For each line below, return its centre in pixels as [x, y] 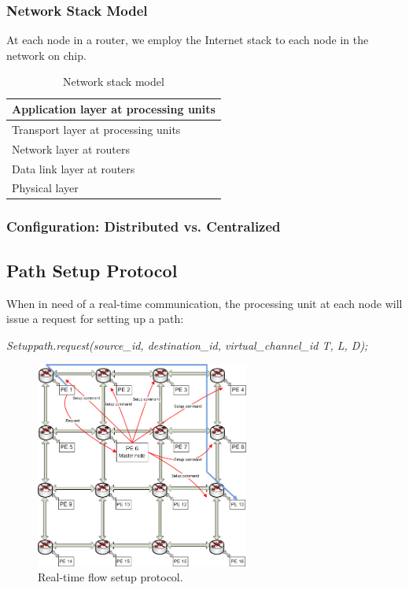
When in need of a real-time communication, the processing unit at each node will [204, 303]
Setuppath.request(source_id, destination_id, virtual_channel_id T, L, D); [187, 345]
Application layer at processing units [114, 109]
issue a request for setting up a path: [95, 319]
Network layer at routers [71, 148]
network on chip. [46, 55]
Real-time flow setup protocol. [111, 577]
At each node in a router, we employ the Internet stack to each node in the [188, 40]
